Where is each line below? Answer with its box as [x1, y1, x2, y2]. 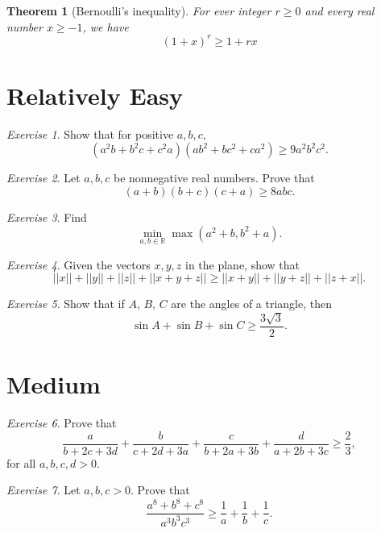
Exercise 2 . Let [6, 169, 81, 186]
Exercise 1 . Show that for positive [6, 125, 174, 142]
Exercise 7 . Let [6, 481, 81, 498]
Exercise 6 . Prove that [6, 414, 117, 431]
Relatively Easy [6, 78, 183, 111]
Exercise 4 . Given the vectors [6, 256, 151, 273]
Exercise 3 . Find [6, 209, 87, 225]
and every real [304, 2, 375, 19]
